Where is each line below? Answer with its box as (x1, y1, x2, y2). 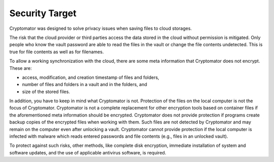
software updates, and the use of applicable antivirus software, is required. (9, 149, 166, 155)
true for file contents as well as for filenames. (9, 49, 104, 55)
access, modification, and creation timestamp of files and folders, (22, 74, 159, 80)
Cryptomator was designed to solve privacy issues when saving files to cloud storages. (9, 25, 192, 31)
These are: (9, 65, 32, 71)
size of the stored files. (22, 89, 71, 95)
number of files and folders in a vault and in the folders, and (22, 82, 147, 88)
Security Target (9, 8, 77, 19)
